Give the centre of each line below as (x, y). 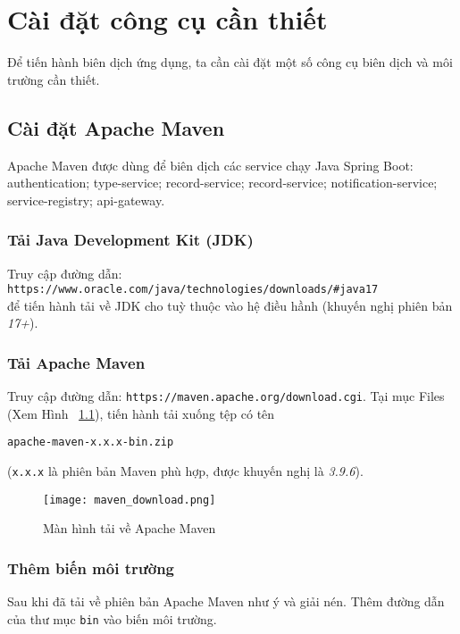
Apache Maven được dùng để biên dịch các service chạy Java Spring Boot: (210, 165)
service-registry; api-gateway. (86, 200)
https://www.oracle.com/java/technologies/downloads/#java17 (193, 290)
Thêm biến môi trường (91, 567)
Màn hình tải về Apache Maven (130, 528)
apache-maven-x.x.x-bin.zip (91, 442)
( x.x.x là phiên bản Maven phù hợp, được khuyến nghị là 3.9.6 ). (185, 471)
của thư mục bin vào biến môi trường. (112, 618)
